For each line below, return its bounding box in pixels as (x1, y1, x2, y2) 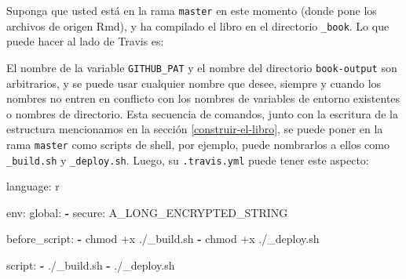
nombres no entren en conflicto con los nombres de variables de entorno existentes (6, 90, 401, 107)
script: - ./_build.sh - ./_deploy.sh (6, 257, 175, 274)
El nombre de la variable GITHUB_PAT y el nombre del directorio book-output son (6, 59, 397, 75)
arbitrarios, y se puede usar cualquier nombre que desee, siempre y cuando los (6, 74, 382, 91)
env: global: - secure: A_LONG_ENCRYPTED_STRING (6, 204, 288, 220)
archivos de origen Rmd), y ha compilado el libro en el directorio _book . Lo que (6, 17, 390, 34)
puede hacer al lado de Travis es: (6, 33, 164, 49)
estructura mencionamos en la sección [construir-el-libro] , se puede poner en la (6, 121, 383, 137)
